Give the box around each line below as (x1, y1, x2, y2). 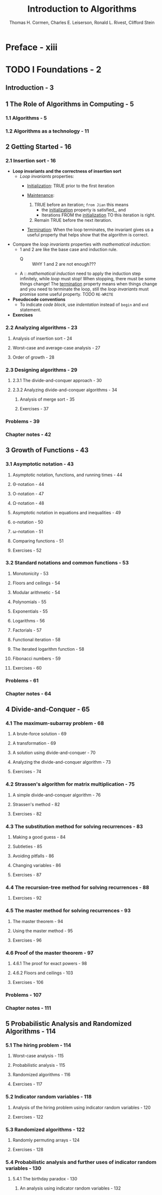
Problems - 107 (5, 991, 42, 998)
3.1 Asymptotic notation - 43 (5, 461, 74, 467)
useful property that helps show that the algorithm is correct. (27, 232, 149, 238)
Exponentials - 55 (12, 608, 48, 614)
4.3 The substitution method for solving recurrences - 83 (5, 823, 143, 829)
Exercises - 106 (12, 979, 44, 985)
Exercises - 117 (12, 1081, 43, 1087)
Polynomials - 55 (12, 598, 47, 605)
